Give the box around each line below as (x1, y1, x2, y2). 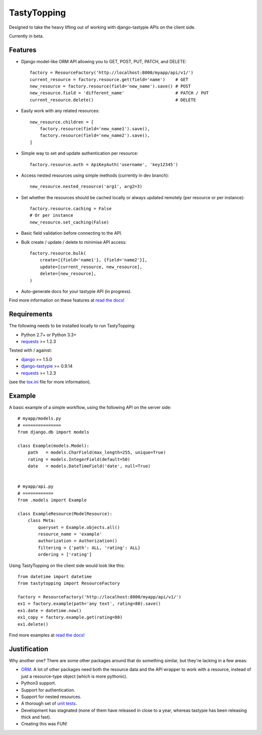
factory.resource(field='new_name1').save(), (39, 126, 150, 131)
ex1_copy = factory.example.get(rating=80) (17, 615, 123, 620)
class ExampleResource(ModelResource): (17, 511, 113, 516)
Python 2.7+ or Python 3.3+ (21, 332, 77, 338)
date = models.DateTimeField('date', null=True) (27, 463, 151, 469)
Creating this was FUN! (21, 721, 67, 727)
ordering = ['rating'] (38, 552, 92, 557)
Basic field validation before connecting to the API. (21, 230, 122, 236)
